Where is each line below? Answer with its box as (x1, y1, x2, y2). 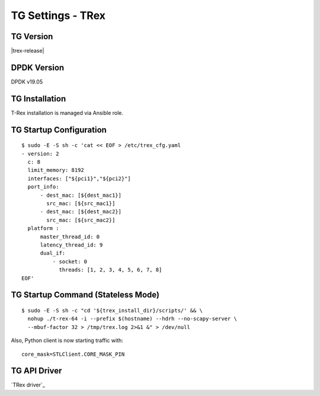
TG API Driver (11, 366, 62, 376)
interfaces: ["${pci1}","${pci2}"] (27, 175, 132, 182)
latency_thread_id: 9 (40, 241, 103, 248)
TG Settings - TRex (11, 9, 106, 22)
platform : (27, 225, 59, 232)
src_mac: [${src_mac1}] (46, 200, 116, 207)
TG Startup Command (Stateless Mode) (11, 290, 160, 300)
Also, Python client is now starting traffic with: (11, 337, 124, 344)
